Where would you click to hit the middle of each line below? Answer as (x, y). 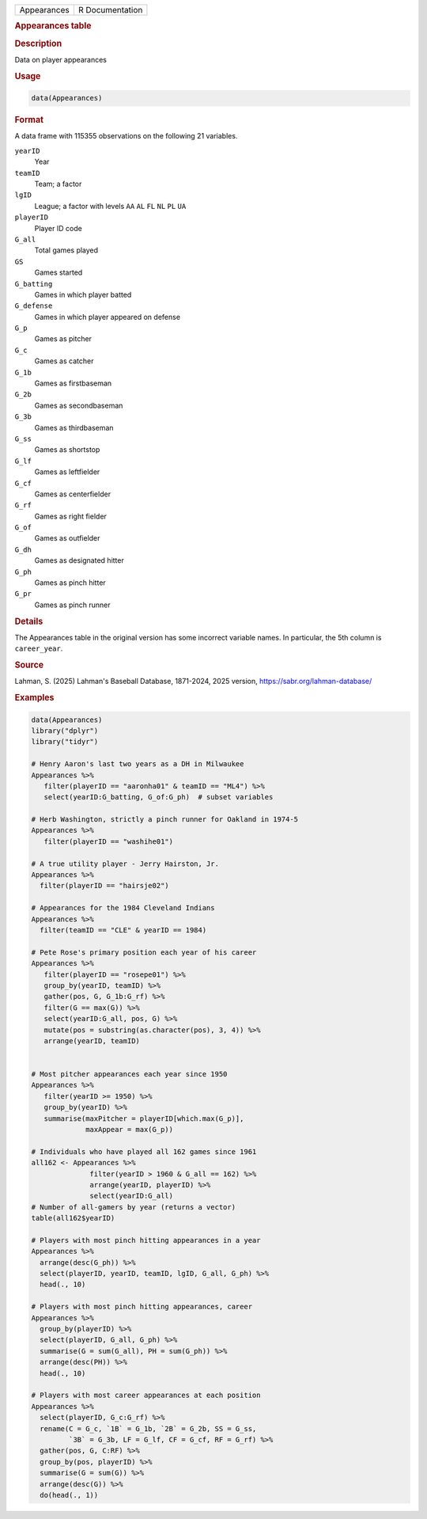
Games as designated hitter (79, 560)
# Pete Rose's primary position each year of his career (144, 952)
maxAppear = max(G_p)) (130, 1130)
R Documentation (110, 10)
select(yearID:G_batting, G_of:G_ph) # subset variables (159, 797)
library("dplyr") (65, 731)
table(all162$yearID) (73, 1218)
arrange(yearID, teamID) (92, 1041)
